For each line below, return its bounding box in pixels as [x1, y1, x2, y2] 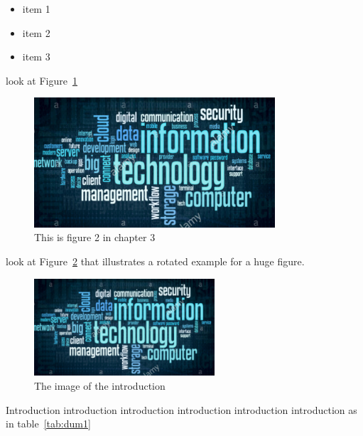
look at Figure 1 [6, 73, 77, 87]
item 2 [22, 25, 50, 40]
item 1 [22, 1, 50, 16]
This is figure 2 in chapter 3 [34, 230, 156, 245]
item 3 [22, 49, 50, 64]
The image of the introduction [34, 378, 166, 393]
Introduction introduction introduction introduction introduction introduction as [6, 402, 357, 417]
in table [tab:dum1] [6, 416, 91, 431]
